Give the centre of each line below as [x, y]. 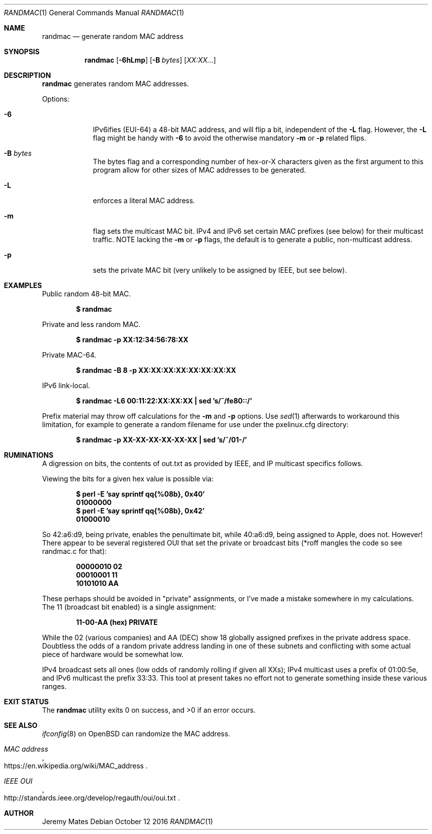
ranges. [54, 686]
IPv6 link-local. [66, 385]
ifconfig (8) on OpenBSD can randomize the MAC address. [136, 734]
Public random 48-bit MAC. [87, 294]
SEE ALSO [21, 725]
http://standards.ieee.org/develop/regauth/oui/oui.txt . [92, 798]
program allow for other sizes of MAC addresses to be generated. [199, 170]
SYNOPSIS [22, 52]
